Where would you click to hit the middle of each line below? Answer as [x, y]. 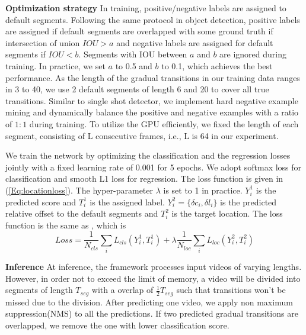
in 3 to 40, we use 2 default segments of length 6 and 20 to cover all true [137, 89]
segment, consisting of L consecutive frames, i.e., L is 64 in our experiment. [142, 135]
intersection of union [43, 42]
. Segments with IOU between [133, 54]
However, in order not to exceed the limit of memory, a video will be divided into [153, 278]
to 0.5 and [134, 65]
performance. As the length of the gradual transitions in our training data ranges [153, 77]
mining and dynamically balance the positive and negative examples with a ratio [152, 112]
